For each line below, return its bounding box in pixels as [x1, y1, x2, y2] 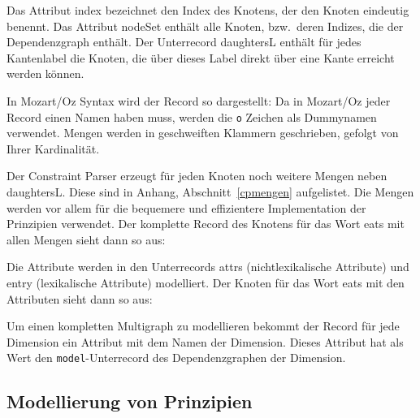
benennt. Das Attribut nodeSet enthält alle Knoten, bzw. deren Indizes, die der [6, 17, 404, 34]
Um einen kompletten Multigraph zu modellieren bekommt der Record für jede [6, 317, 400, 334]
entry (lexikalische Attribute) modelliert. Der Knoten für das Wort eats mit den [6, 274, 405, 291]
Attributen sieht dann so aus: [6, 290, 153, 307]
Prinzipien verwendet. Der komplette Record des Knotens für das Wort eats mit [6, 215, 405, 232]
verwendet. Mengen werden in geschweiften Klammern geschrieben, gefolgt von [6, 124, 399, 141]
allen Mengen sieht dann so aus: [6, 231, 166, 248]
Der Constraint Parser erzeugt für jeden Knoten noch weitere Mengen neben [6, 167, 388, 184]
